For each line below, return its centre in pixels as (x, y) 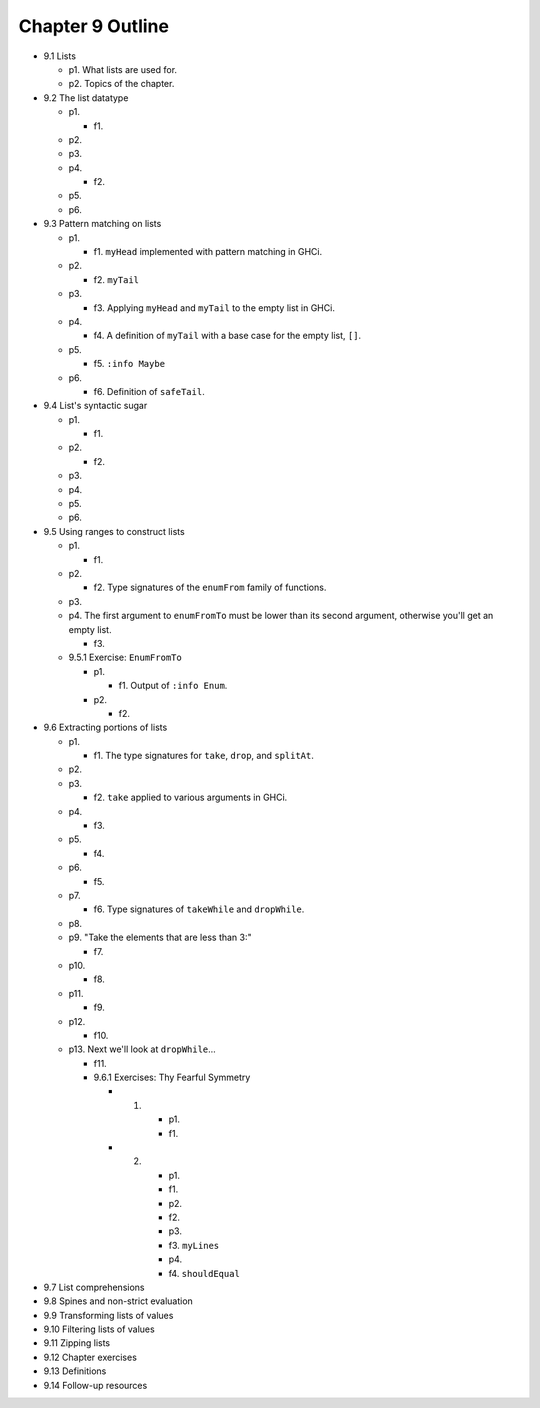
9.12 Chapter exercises (90, 1357)
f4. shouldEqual (204, 1273)
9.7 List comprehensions (94, 1287)
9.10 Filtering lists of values (99, 1329)
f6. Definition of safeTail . (149, 391)
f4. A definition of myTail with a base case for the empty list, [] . (227, 336)
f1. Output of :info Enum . (173, 686)
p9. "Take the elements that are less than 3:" (160, 937)
